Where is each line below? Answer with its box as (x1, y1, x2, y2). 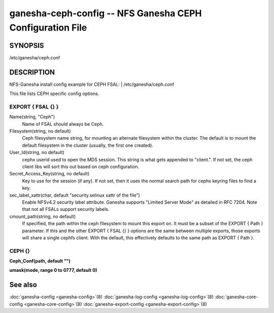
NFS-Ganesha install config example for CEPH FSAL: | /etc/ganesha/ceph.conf (9, 81, 175, 87)
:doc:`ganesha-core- (214, 294, 258, 300)
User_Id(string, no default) (9, 149, 64, 155)
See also (9, 280, 38, 289)
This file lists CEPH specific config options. (9, 90, 99, 97)
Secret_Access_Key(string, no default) (9, 171, 90, 177)
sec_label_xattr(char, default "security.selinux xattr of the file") (9, 192, 141, 198)
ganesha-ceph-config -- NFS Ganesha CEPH (9, 8, 202, 19)
